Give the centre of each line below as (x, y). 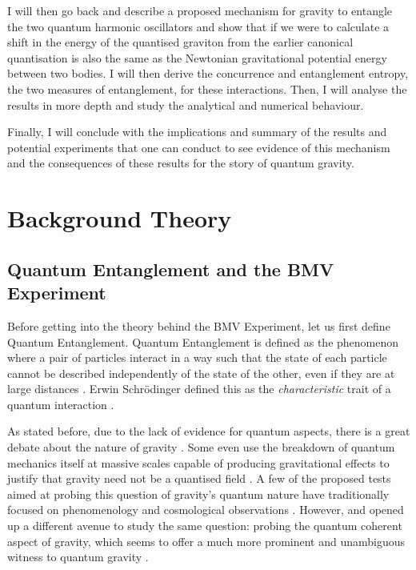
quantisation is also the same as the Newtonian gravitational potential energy (197, 57)
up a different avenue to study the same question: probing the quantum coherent (205, 526)
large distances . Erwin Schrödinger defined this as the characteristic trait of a (199, 389)
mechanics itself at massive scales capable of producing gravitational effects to (198, 462)
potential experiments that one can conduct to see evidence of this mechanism (199, 147)
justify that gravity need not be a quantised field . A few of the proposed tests (199, 478)
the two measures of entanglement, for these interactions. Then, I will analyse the (207, 88)
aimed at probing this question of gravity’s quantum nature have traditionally (198, 494)
